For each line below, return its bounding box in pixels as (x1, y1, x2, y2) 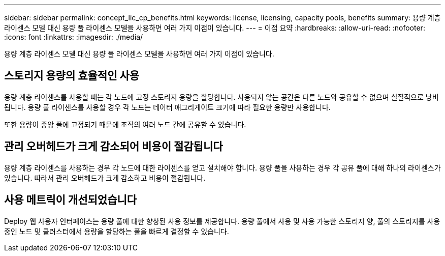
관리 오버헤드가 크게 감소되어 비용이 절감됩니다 (4, 140, 223, 153)
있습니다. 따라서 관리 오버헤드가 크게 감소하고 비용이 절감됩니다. (4, 173, 206, 182)
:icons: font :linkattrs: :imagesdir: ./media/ (4, 33, 143, 41)
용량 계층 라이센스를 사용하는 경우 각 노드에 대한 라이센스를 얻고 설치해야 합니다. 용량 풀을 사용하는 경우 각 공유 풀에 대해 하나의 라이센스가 (4, 163, 441, 172)
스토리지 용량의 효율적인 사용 (4, 69, 140, 82)
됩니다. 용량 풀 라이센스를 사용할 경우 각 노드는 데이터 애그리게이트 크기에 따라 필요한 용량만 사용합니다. (4, 102, 331, 111)
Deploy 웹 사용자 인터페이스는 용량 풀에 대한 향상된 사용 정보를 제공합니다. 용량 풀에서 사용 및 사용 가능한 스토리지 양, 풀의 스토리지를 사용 (4, 216, 440, 225)
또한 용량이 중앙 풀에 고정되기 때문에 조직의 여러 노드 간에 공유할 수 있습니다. (4, 120, 246, 129)
